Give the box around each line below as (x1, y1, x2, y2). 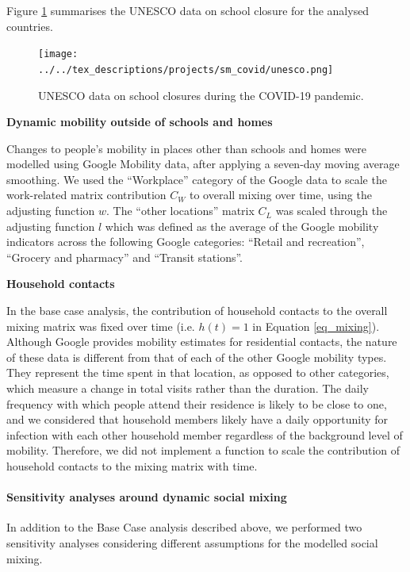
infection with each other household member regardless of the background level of (6, 426, 403, 443)
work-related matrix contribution (6, 186, 167, 203)
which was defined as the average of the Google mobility (105, 217, 379, 234)
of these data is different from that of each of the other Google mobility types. (6, 348, 387, 365)
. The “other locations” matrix (106, 202, 255, 219)
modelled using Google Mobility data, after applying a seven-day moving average (6, 155, 400, 172)
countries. (6, 17, 53, 34)
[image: (38, 48, 79, 60)
